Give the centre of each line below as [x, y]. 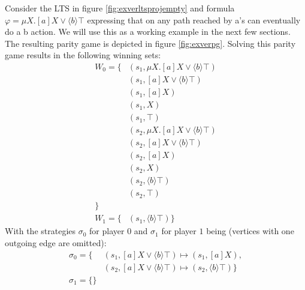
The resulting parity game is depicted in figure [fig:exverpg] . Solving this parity [150, 43]
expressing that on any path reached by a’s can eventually [194, 20]
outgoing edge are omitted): [56, 242]
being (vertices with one [250, 231]
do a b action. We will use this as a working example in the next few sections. [148, 32]
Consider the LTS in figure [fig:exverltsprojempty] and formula [120, 8]
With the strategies [40, 231]
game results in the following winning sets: [83, 55]
